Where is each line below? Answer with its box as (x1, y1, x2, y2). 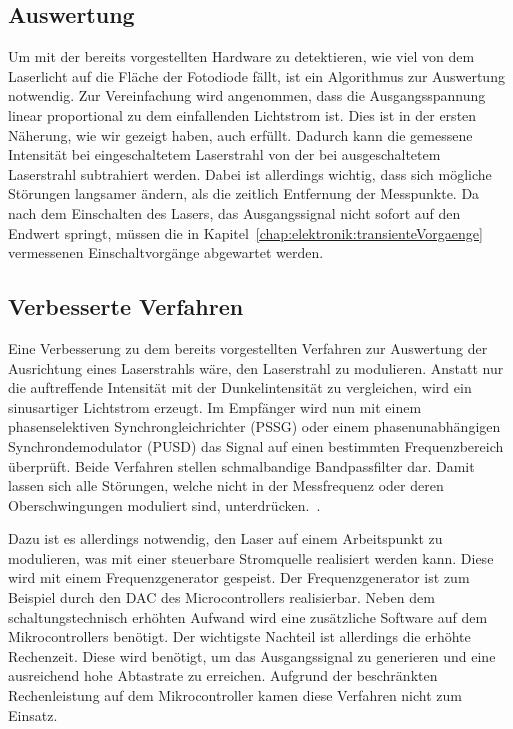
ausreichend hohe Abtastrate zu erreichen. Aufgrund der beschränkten (8, 665, 438, 686)
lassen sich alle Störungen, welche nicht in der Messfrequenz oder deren (8, 475, 444, 496)
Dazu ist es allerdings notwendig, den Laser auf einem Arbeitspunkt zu (8, 528, 443, 549)
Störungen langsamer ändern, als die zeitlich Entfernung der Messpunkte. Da (8, 183, 480, 204)
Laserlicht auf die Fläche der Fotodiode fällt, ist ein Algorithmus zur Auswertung (8, 65, 505, 86)
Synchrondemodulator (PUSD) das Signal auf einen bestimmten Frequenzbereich (8, 435, 504, 456)
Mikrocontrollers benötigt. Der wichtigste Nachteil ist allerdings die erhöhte (8, 626, 471, 647)
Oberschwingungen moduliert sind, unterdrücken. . (8, 494, 321, 515)
